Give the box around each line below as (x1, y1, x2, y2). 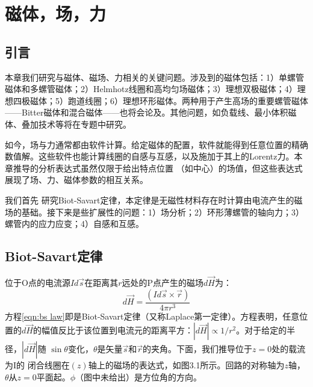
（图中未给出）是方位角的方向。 (75, 370, 202, 383)
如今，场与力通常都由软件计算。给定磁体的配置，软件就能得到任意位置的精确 (5, 138, 308, 150)
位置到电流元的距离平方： (91, 324, 193, 336)
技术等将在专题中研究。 (38, 117, 131, 130)
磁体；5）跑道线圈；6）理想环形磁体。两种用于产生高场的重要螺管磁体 (29, 94, 308, 107)
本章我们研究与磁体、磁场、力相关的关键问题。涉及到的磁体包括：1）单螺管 (5, 70, 304, 83)
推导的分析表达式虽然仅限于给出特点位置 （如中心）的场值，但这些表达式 (13, 161, 303, 174)
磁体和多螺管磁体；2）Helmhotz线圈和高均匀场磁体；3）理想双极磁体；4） (5, 82, 297, 95)
